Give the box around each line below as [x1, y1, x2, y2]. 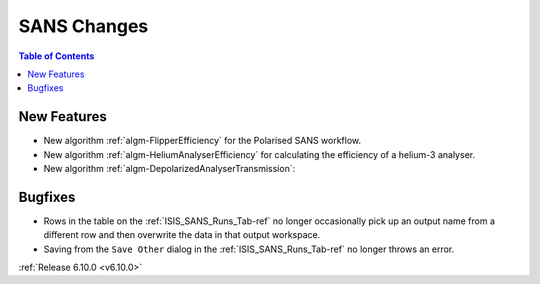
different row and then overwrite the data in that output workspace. [43, 229, 321, 241]
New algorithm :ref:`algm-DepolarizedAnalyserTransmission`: [43, 163, 296, 175]
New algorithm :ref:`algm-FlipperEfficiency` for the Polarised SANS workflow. [43, 135, 362, 147]
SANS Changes [18, 15, 149, 37]
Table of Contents [18, 50, 95, 62]
